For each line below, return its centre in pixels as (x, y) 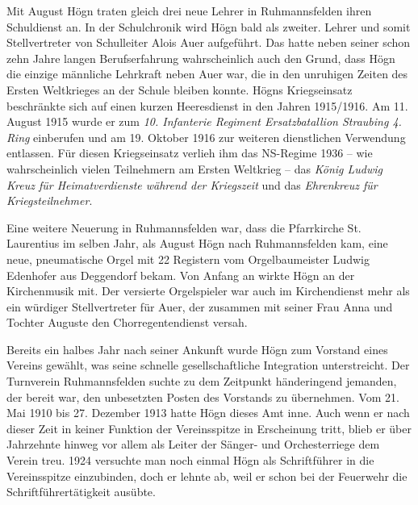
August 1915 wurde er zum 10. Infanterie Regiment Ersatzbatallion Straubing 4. (204, 121)
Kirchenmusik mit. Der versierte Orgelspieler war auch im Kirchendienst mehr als (208, 291)
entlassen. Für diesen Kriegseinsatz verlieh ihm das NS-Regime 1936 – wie (190, 153)
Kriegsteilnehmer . (50, 200)
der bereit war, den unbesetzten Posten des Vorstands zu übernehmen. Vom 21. (203, 396)
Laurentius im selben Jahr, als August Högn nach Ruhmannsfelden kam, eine (197, 243)
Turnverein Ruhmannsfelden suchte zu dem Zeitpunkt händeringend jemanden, (202, 381)
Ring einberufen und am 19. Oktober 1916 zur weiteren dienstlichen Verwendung (206, 137)
